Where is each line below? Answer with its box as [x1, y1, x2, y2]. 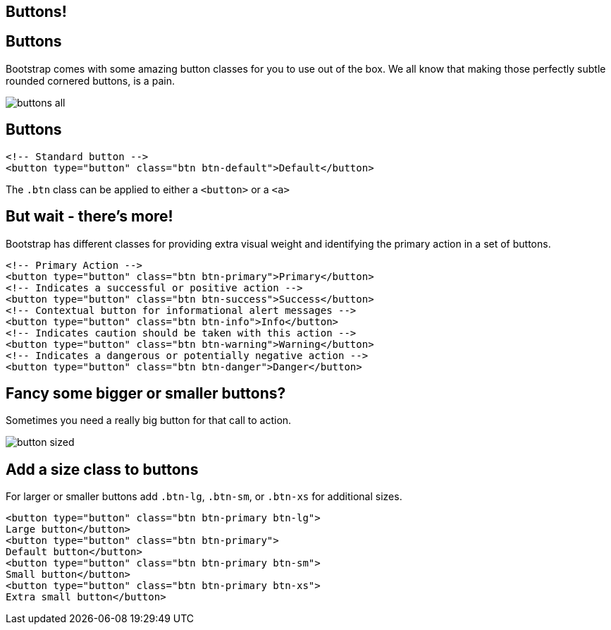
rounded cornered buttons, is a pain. [6, 74, 175, 87]
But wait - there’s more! [6, 207, 173, 226]
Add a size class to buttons [6, 460, 199, 478]
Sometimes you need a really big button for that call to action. [6, 414, 292, 427]
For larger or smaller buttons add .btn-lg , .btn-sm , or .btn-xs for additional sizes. [6, 490, 402, 503]
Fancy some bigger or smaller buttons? [6, 384, 286, 402]
